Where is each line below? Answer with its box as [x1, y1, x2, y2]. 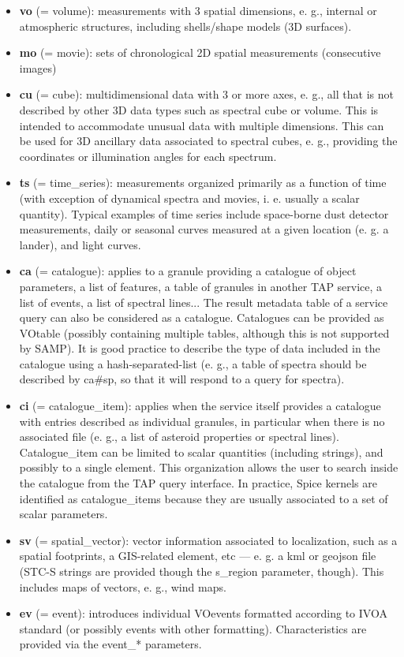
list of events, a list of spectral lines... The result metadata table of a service [19, 293, 388, 310]
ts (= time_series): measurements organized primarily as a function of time [19, 174, 387, 191]
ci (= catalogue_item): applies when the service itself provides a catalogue [19, 398, 381, 414]
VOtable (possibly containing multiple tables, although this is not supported [19, 324, 390, 341]
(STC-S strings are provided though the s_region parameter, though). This [19, 563, 384, 579]
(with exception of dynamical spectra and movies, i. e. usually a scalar [19, 189, 360, 206]
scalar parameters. [19, 506, 108, 522]
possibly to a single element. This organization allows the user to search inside [19, 459, 398, 476]
